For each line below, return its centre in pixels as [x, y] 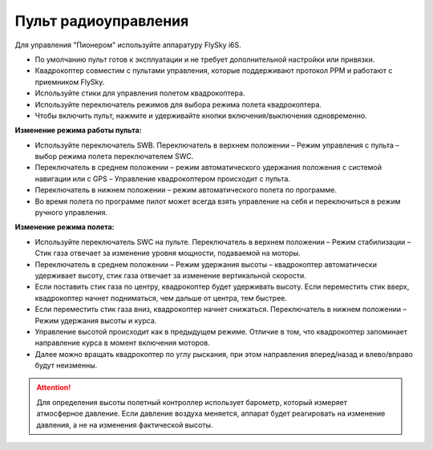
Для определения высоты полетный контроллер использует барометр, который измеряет [192, 402]
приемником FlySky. [70, 82]
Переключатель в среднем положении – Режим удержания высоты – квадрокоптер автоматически [206, 264]
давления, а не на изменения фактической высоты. [125, 424]
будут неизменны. [66, 366]
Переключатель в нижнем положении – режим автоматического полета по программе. [186, 190]
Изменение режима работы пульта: [78, 130]
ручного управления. [71, 213]
